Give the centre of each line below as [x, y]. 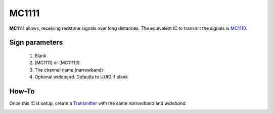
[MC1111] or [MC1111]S [57, 63]
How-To [22, 91]
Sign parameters [36, 43]
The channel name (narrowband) [69, 70]
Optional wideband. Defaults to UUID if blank [81, 77]
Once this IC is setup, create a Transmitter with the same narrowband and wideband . [98, 103]
